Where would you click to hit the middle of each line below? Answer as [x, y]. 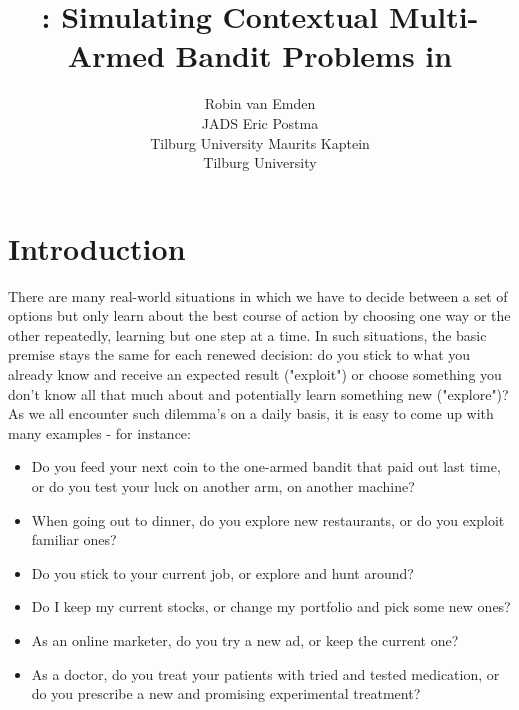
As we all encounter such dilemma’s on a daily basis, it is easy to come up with [251, 413]
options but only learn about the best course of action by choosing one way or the [259, 315]
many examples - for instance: [99, 432]
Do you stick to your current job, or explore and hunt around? [222, 572]
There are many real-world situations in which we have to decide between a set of [258, 295]
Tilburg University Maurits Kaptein [260, 142]
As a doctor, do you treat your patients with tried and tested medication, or [265, 673]
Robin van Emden [260, 103]
